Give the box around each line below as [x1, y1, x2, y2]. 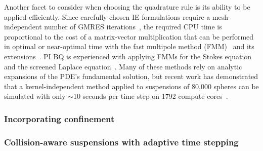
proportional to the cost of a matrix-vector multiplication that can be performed [4, 31, 254, 42]
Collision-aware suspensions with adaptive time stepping [4, 135, 239, 148]
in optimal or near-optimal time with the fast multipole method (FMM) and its [4, 41, 254, 52]
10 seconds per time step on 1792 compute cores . [73, 91, 228, 101]
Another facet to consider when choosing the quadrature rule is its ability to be [4, 2, 250, 12]
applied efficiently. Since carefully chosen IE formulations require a [4, 11, 210, 22]
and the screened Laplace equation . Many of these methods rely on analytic [4, 61, 242, 71]
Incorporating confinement [4, 112, 115, 125]
